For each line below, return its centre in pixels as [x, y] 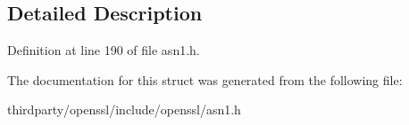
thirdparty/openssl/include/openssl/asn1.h [124, 109]
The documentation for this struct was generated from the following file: [205, 79]
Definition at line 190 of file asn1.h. [104, 50]
